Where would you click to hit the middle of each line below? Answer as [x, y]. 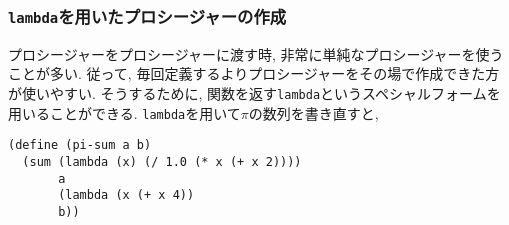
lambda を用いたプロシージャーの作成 [147, 15]
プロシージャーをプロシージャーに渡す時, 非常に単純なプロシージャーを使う [256, 53]
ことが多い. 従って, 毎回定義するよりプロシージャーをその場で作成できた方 [254, 73]
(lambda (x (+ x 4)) [126, 195]
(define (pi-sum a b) [80, 145]
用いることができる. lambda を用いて [124, 112]
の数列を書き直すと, [313, 112]
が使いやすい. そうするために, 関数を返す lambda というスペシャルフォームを [254, 92]
